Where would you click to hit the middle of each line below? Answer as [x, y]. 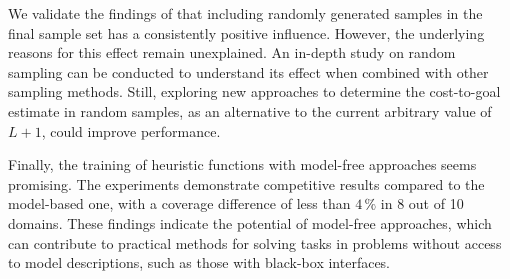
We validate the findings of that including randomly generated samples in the [245, 13]
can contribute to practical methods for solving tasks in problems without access [255, 242]
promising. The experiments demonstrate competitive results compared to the [246, 183]
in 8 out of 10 [422, 203]
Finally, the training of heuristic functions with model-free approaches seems [242, 164]
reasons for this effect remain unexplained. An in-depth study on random [232, 52]
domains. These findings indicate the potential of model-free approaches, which [250, 222]
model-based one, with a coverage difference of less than [179, 203]
